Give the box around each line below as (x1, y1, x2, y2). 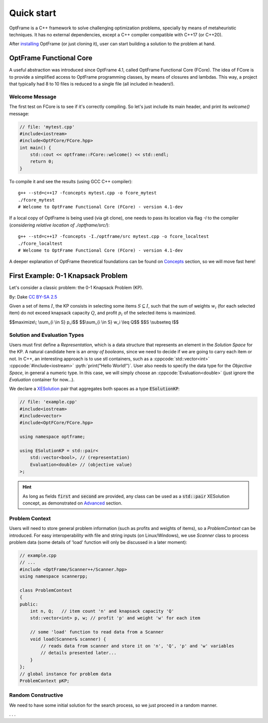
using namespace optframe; (19, 434, 85, 440)
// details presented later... (40, 650, 117, 656)
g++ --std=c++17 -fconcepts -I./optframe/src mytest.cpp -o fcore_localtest (18, 234, 209, 239)
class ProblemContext (19, 587, 72, 593)
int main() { (19, 145, 52, 150)
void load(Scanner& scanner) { (30, 636, 106, 642)
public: (19, 601, 38, 607)
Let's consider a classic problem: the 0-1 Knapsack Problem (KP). (9, 285, 143, 291)
